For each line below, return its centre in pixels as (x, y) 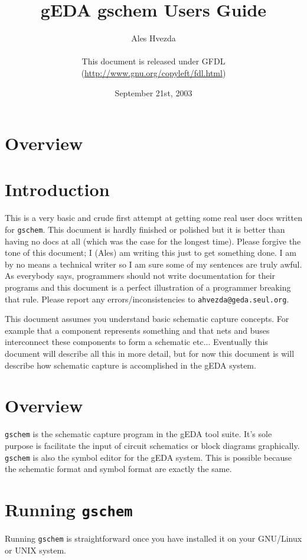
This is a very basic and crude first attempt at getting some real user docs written (153, 218)
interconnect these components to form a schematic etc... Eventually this (136, 342)
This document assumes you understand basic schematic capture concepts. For (147, 319)
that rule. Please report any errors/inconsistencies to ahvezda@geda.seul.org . (147, 299)
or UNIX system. (36, 550)
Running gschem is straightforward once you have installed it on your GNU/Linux (153, 538)
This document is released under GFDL (153, 61)
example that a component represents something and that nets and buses (137, 330)
